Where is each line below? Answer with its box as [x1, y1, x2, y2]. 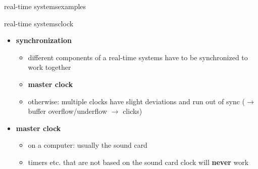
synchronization [16, 35, 72, 46]
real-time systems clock [4, 18, 74, 28]
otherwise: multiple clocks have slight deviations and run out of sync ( [28, 96, 245, 106]
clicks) [123, 106, 142, 116]
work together [28, 62, 71, 72]
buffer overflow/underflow [28, 106, 108, 116]
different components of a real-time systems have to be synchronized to [28, 52, 248, 62]
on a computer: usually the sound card [28, 140, 147, 150]
